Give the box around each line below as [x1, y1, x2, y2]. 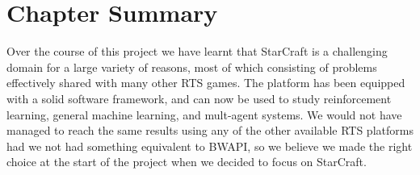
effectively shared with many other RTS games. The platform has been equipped [6, 74, 405, 91]
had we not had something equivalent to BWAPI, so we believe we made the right [6, 137, 413, 154]
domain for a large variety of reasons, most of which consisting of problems [6, 58, 377, 75]
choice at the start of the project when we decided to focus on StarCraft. [6, 153, 367, 170]
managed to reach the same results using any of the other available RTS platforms [6, 122, 414, 139]
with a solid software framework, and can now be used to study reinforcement [6, 90, 392, 106]
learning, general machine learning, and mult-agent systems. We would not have [6, 106, 402, 123]
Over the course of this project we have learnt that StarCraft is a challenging [6, 43, 388, 60]
